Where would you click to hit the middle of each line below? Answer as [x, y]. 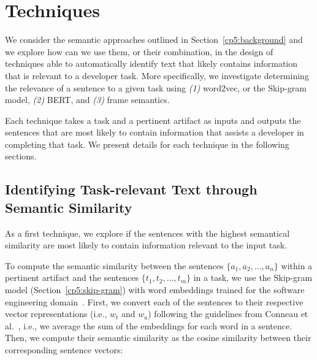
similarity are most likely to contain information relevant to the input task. [146, 245]
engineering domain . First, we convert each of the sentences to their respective [154, 301]
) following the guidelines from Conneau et [228, 314]
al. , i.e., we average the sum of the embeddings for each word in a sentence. [149, 325]
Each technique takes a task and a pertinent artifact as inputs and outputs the [153, 120]
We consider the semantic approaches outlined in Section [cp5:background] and [154, 40]
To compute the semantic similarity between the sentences [114, 265]
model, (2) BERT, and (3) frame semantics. [87, 100]
